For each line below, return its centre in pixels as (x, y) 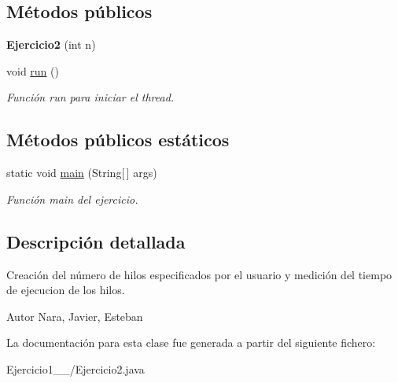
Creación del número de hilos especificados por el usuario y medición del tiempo (199, 274)
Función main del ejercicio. (72, 199)
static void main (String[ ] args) (82, 173)
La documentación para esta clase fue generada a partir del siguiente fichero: (191, 342)
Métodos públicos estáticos (118, 140)
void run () (33, 70)
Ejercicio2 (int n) (51, 44)
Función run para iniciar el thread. (90, 97)
